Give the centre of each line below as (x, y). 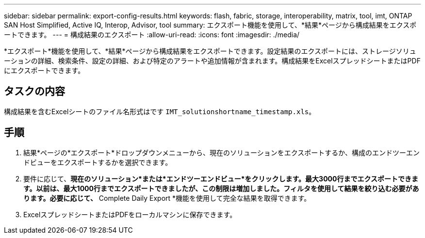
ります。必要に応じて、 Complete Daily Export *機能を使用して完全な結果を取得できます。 (167, 198)
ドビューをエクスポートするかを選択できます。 (98, 162)
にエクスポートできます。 (44, 70)
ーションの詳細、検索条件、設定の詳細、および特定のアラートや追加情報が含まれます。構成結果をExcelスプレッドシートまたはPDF (212, 61)
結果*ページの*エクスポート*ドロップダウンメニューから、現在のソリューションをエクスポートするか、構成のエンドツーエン (221, 152)
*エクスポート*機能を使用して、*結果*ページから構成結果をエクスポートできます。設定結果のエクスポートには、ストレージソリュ (210, 51)
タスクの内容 (34, 91)
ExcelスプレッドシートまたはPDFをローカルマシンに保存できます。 (130, 214)
